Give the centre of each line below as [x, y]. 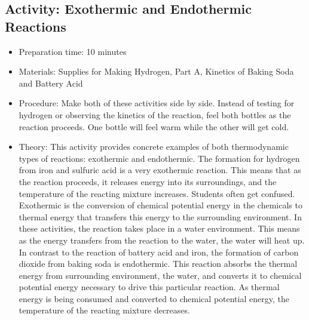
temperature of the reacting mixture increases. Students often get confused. [157, 193]
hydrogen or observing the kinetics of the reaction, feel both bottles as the [155, 114]
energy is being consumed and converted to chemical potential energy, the [154, 298]
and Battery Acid [51, 83]
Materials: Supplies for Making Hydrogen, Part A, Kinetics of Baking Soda [156, 71]
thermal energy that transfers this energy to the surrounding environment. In [160, 216]
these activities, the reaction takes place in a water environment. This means [159, 228]
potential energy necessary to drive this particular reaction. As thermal [149, 287]
